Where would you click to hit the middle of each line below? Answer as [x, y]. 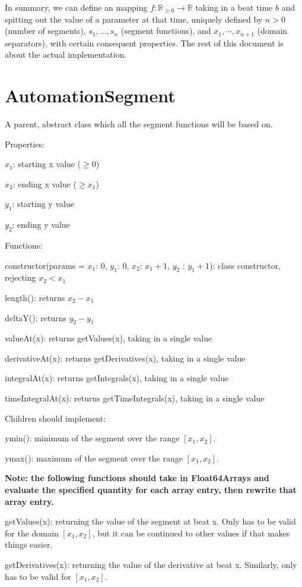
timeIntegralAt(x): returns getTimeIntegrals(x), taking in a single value [135, 398]
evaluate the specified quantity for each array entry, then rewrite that [151, 490]
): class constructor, [245, 265]
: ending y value [41, 225]
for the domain [32, 533]
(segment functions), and [166, 31]
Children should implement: [55, 418]
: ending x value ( [45, 183]
